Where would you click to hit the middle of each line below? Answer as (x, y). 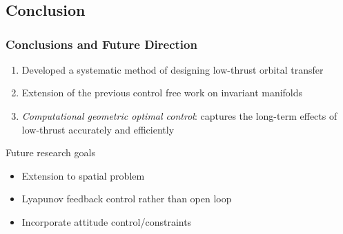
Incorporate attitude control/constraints (107, 221)
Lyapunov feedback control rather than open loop (127, 199)
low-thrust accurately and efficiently (98, 129)
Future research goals (50, 152)
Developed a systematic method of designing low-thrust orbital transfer (173, 69)
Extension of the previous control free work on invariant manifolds (162, 93)
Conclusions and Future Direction (101, 44)
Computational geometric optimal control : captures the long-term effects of (179, 115)
